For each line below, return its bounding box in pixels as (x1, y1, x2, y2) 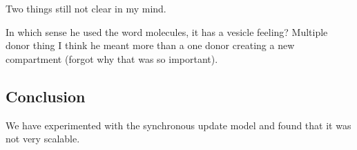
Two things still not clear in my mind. (6, 1, 166, 15)
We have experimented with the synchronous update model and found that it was (6, 118, 351, 132)
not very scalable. (6, 131, 80, 146)
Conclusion (6, 85, 86, 106)
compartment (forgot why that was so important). (6, 51, 218, 66)
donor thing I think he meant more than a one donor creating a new (6, 38, 295, 53)
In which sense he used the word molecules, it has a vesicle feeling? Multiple (6, 24, 328, 39)
